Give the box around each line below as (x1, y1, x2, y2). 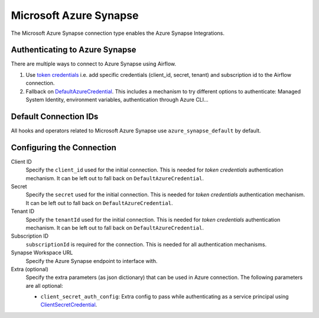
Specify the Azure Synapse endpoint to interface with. (25, 257, 158, 264)
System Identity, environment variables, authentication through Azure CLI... (25, 96, 209, 103)
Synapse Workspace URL (11, 249, 73, 257)
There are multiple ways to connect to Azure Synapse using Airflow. (11, 60, 177, 67)
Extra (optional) (11, 265, 48, 272)
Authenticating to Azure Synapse (11, 45, 136, 55)
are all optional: (25, 282, 63, 289)
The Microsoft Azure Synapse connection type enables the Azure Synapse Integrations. (11, 30, 224, 37)
